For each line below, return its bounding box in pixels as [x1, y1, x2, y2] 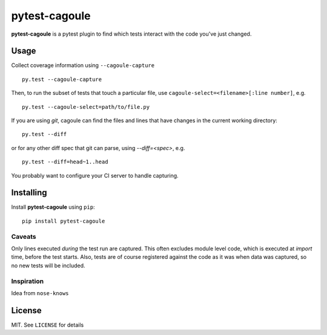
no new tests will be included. [11, 262, 85, 269]
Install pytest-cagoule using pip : [11, 203, 95, 211]
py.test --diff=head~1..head [22, 158, 108, 166]
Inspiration [11, 277, 44, 285]
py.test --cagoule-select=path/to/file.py [22, 103, 150, 110]
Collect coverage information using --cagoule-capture [11, 62, 154, 69]
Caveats [11, 232, 36, 241]
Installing [11, 187, 48, 198]
